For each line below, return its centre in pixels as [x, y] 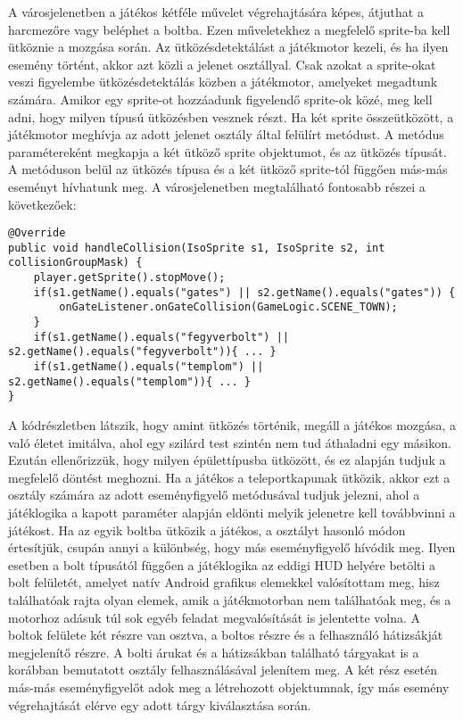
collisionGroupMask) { [75, 263]
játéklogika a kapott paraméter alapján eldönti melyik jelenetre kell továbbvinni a [232, 512]
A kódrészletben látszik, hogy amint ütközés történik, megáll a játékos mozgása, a [232, 425]
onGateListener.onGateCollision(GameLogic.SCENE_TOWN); [228, 307]
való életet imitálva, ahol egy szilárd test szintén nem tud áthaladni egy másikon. [230, 442]
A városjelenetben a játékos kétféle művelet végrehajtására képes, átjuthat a [216, 12]
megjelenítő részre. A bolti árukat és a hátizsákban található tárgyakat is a [214, 652]
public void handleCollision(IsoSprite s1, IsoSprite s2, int [197, 248]
